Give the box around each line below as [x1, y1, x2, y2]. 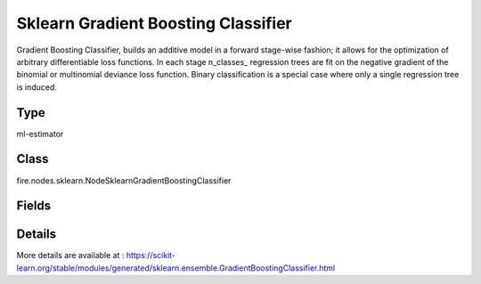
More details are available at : [16, 250, 125, 261]
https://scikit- [126, 250, 176, 261]
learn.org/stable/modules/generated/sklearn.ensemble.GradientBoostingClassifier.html [16, 263, 336, 273]
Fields [16, 199, 52, 214]
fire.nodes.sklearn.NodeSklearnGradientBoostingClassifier [16, 174, 232, 186]
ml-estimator [16, 128, 64, 139]
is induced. [16, 81, 57, 93]
